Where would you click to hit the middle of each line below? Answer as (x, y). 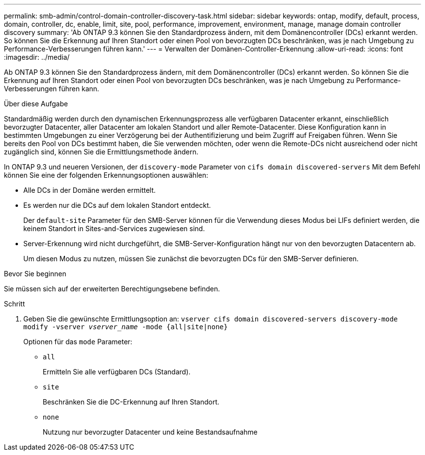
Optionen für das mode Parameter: (78, 342)
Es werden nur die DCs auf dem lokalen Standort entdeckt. (117, 205)
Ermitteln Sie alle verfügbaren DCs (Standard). (117, 372)
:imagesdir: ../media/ (37, 57)
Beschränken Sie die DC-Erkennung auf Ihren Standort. (131, 402)
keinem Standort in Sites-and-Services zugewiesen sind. (114, 228)
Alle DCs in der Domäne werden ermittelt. (90, 190)
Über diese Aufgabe (36, 104)
